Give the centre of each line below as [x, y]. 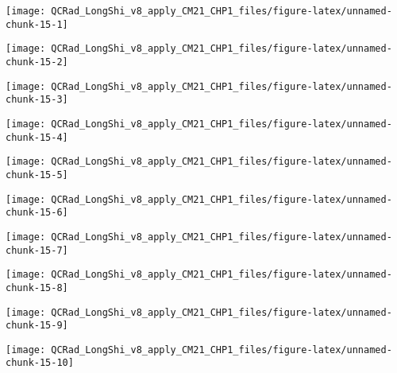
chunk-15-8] [37, 288]
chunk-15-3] [37, 100]
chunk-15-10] [40, 363]
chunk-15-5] [37, 175]
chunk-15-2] [37, 62]
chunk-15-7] [37, 250]
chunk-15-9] [37, 326]
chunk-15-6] [37, 213]
